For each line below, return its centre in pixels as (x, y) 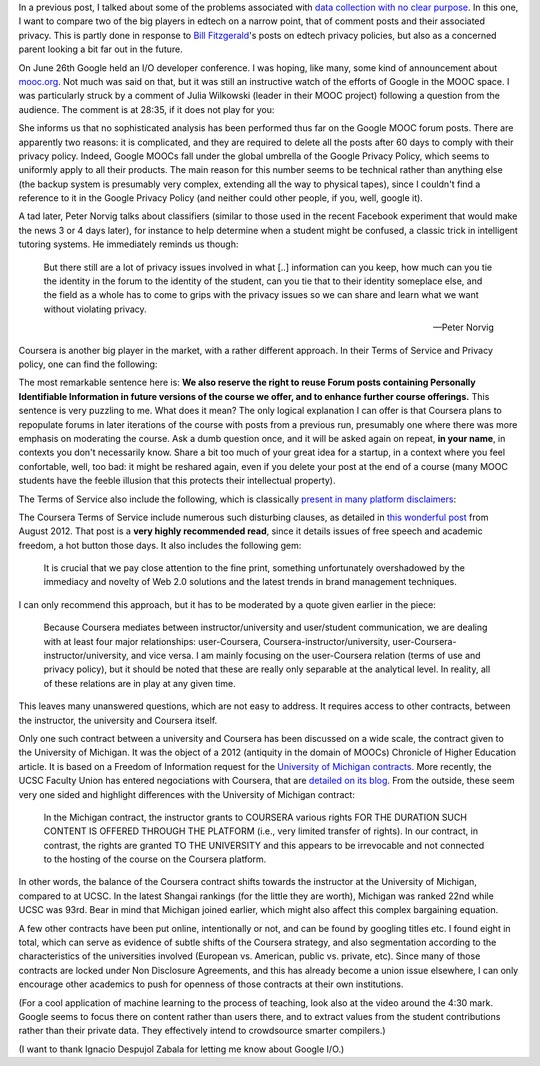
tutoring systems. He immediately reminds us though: (128, 244)
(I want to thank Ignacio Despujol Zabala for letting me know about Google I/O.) (181, 1049)
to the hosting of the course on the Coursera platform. (155, 859)
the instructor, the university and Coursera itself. (118, 720)
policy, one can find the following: (88, 364)
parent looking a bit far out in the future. (101, 49)
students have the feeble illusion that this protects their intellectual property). (177, 481)
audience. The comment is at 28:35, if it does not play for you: (146, 109)
